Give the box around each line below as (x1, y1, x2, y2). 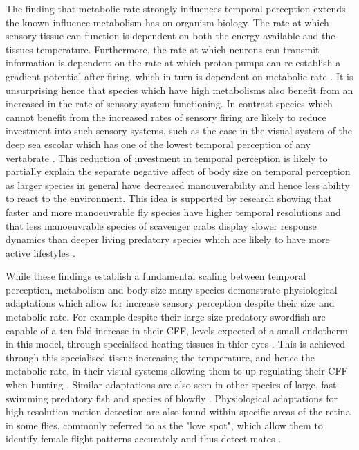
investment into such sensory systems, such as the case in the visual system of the (6, 123, 353, 138)
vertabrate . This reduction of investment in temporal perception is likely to (6, 150, 328, 165)
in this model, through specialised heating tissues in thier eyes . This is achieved (6, 336, 346, 351)
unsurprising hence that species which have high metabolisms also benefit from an (6, 82, 353, 97)
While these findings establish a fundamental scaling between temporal (6, 269, 306, 283)
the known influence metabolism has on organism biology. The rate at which (6, 15, 329, 29)
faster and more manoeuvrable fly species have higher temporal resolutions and (6, 204, 341, 219)
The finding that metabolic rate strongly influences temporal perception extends (6, 1, 346, 15)
